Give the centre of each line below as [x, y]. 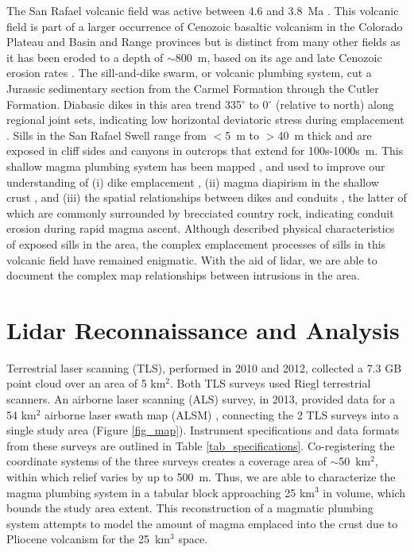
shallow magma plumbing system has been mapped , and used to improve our [196, 166]
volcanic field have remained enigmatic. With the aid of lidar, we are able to [192, 259]
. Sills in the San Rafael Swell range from [106, 135]
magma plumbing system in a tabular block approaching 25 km [161, 492]
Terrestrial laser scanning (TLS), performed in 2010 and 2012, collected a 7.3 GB [204, 367]
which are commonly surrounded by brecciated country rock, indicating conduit [200, 212]
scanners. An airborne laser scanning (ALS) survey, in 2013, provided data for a [201, 399]
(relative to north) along [335, 104]
